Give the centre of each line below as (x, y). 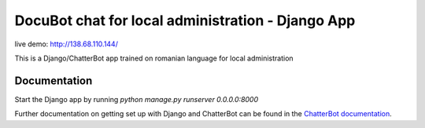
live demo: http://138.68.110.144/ (66, 44)
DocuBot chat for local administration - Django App (185, 20)
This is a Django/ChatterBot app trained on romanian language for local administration (154, 58)
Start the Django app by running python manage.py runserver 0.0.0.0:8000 (137, 99)
